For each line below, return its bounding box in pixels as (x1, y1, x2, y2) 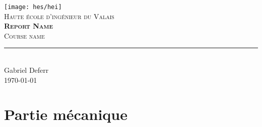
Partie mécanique (4, 104, 127, 124)
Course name (4, 30, 45, 41)
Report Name (4, 21, 53, 31)
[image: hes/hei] (4, 4, 62, 11)
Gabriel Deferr (4, 65, 49, 75)
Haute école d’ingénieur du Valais (4, 11, 114, 21)
